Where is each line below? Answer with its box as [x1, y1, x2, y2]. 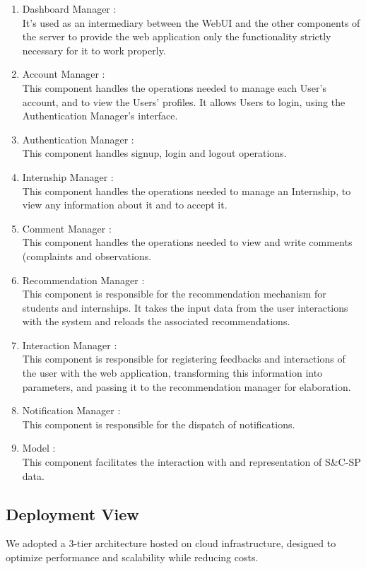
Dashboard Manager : [22, 1, 117, 16]
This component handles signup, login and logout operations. [22, 146, 287, 160]
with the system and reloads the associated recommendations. [22, 314, 290, 329]
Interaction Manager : [22, 337, 117, 352]
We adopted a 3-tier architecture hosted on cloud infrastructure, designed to [6, 536, 336, 551]
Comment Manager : [22, 221, 112, 235]
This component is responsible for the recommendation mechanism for [22, 286, 326, 301]
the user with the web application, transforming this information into [22, 365, 323, 380]
